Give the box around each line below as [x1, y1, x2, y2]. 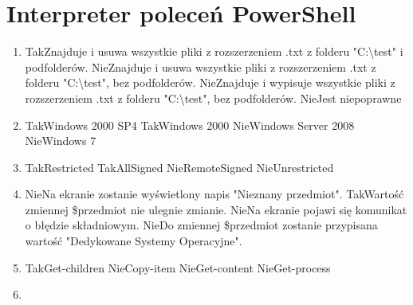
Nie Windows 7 [25, 132, 96, 149]
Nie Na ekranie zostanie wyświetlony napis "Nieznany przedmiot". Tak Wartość [25, 186, 404, 202]
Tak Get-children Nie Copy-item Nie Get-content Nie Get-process [25, 259, 331, 276]
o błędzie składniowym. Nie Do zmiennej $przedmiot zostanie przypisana [25, 217, 378, 233]
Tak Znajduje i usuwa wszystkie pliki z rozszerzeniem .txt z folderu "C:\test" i [25, 43, 403, 60]
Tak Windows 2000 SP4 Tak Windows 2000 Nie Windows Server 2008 [25, 116, 355, 133]
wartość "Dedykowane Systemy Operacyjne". [25, 233, 242, 249]
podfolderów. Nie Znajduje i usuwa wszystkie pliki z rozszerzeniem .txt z [25, 58, 376, 75]
